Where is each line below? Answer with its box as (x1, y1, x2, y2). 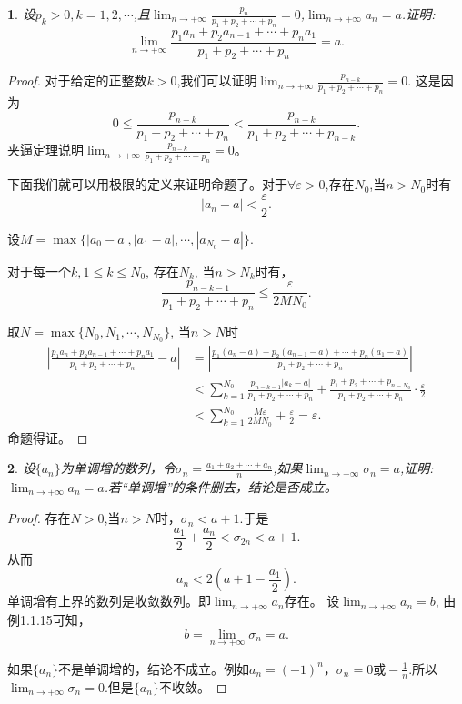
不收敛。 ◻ (158, 677, 227, 696)
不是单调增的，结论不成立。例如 (58, 659, 250, 678)
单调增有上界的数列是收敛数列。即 (7, 591, 211, 610)
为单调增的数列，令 (60, 458, 176, 478)
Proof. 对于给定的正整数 (7, 71, 147, 90)
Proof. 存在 (7, 508, 71, 528)
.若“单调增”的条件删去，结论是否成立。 (104, 477, 337, 496)
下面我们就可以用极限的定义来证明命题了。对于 (7, 175, 287, 194)
